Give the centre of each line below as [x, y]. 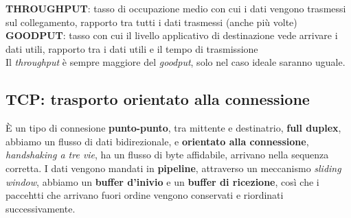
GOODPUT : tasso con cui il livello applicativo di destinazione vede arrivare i [172, 35]
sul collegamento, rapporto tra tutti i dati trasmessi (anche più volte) [151, 22]
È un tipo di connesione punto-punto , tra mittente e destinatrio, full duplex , [173, 128]
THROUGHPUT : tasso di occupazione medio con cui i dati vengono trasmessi [176, 8]
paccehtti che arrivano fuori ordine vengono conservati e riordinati [145, 195]
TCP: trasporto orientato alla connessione [158, 99]
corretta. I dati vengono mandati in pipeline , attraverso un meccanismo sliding [173, 168]
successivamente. [41, 208]
